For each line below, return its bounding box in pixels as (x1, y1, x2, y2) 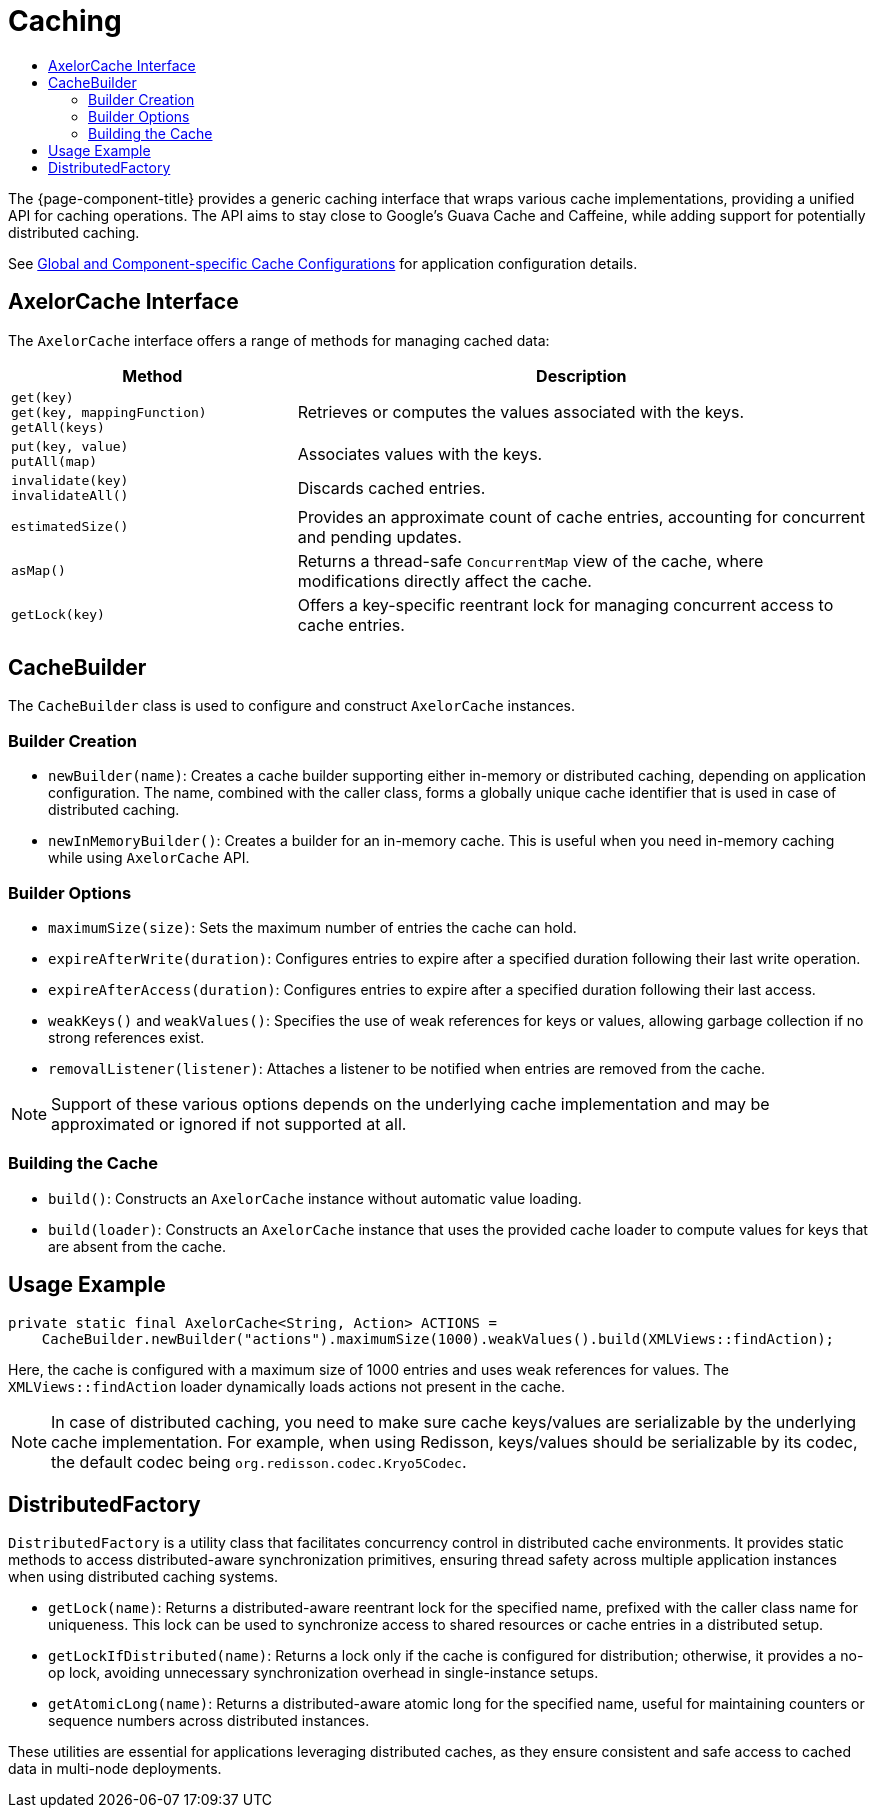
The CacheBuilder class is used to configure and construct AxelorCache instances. (8, 697, 575, 715)
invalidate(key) (11, 472, 129, 488)
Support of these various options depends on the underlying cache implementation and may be (51, 1093, 770, 1114)
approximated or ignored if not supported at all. (51, 1113, 407, 1134)
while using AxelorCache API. (48, 849, 250, 867)
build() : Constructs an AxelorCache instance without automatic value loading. (48, 1189, 582, 1207)
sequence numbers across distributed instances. (48, 1712, 370, 1730)
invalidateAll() (11, 487, 129, 503)
